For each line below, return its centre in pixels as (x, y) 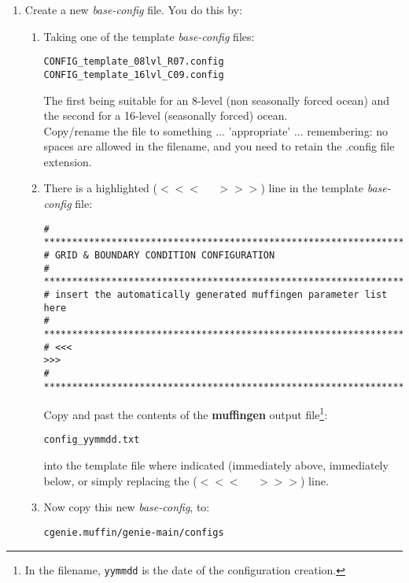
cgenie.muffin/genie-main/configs (134, 532)
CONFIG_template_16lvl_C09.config (134, 74)
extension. (68, 161)
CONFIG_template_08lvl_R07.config (134, 62)
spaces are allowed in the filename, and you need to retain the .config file (219, 146)
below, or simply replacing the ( (120, 480)
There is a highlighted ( (100, 188)
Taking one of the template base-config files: (149, 36)
